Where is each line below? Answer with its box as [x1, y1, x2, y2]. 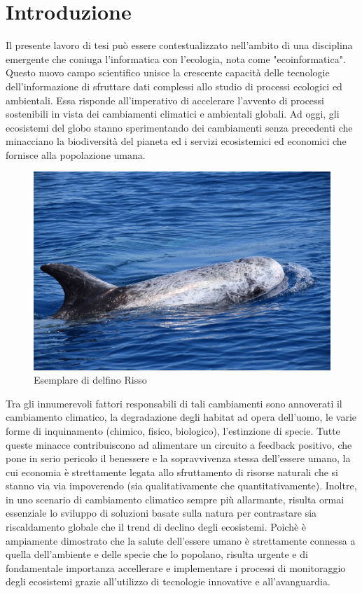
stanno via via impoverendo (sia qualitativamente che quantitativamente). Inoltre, [6, 478, 357, 493]
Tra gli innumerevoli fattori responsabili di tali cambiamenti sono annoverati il [6, 396, 342, 410]
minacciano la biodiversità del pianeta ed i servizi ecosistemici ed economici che [6, 134, 347, 148]
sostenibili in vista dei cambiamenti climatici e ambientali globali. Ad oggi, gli [6, 106, 340, 121]
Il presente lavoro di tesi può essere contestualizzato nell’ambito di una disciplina [6, 38, 353, 53]
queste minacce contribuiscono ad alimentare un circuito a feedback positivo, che [6, 437, 352, 452]
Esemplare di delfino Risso [34, 372, 147, 387]
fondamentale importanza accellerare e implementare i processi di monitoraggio [6, 560, 346, 575]
